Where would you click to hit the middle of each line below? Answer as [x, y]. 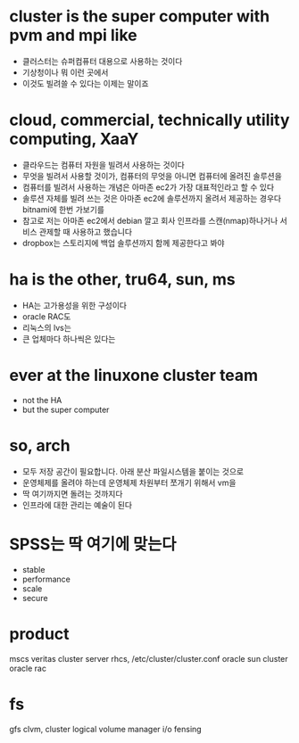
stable [33, 569]
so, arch [40, 446]
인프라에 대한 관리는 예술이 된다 [77, 505]
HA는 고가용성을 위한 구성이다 [75, 305]
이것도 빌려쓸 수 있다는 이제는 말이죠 [85, 83]
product [39, 634]
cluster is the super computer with [140, 17]
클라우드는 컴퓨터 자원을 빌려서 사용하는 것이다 [103, 165]
